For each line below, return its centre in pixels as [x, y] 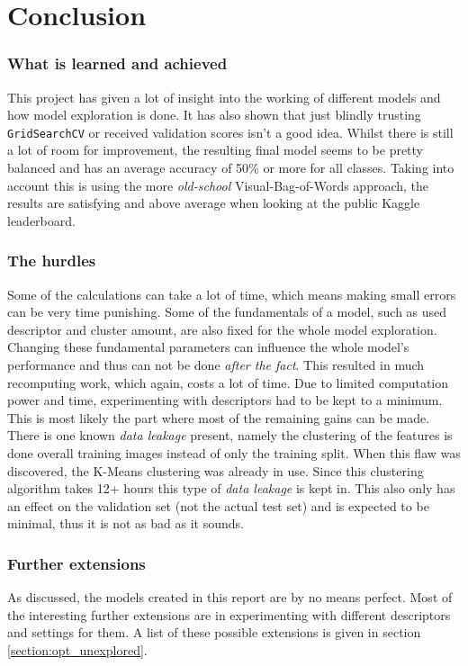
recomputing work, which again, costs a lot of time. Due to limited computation [228, 382]
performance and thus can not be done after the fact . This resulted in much [216, 364]
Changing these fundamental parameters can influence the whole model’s [208, 347]
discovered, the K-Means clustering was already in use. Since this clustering [216, 470]
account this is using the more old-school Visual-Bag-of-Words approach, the [218, 185]
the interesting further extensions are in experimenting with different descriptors [229, 614]
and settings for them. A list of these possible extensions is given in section [214, 632]
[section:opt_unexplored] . [77, 649]
